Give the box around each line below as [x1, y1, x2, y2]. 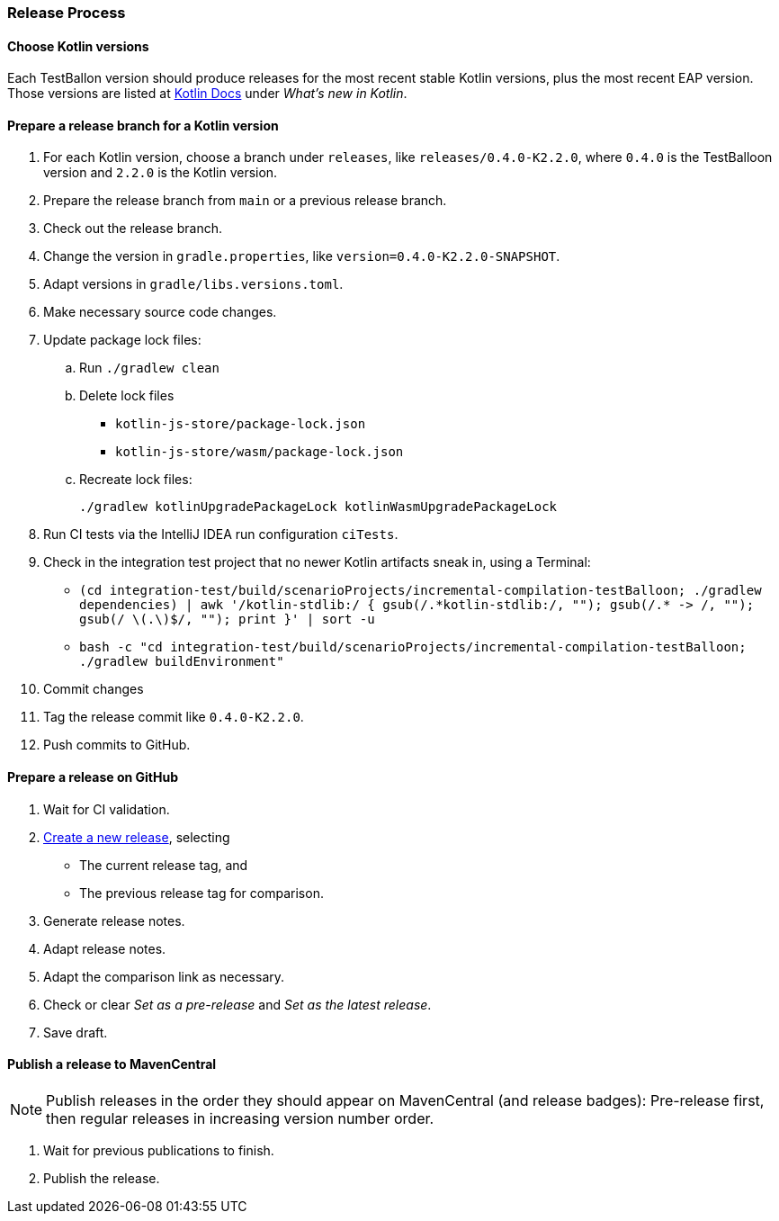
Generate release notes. [43, 912, 185, 929]
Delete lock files [79, 388, 175, 404]
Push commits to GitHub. [43, 737, 191, 753]
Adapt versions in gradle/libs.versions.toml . [43, 276, 344, 292]
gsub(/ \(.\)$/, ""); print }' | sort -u [79, 612, 375, 627]
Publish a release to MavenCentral [7, 1056, 217, 1073]
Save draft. [43, 1024, 108, 1040]
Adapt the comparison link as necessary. [43, 968, 285, 984]
